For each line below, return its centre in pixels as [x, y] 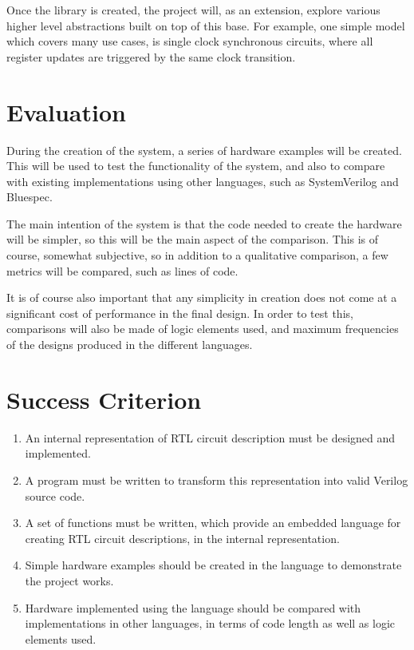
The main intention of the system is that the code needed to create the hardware [204, 223]
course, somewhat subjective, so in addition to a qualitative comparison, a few [197, 255]
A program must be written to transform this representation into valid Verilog [217, 480]
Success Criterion [104, 399]
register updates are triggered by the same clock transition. [151, 56]
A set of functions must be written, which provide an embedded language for [213, 523]
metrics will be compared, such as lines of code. [122, 270]
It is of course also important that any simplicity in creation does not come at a [202, 297]
